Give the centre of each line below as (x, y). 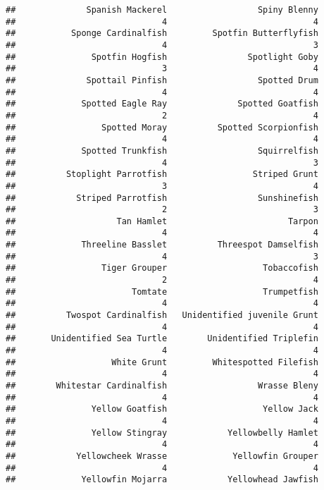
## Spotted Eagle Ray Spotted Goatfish (162, 104)
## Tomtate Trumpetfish (162, 292)
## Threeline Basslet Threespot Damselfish (162, 245)
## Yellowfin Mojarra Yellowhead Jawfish (162, 480)
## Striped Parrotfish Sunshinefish (162, 198)
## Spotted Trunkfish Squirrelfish (162, 151)
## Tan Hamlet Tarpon (162, 221)
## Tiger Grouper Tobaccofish (162, 268)
